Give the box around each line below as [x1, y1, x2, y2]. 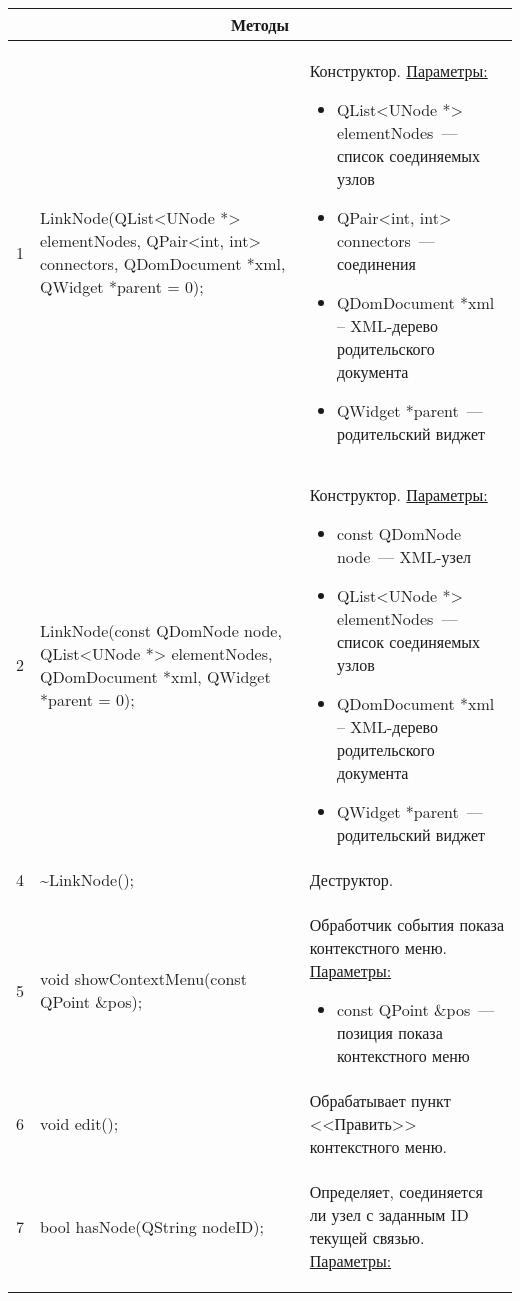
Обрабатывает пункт [309, 1089, 451, 1112]
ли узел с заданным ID [309, 1203, 469, 1226]
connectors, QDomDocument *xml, [40, 252, 286, 275]
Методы [231, 13, 289, 36]
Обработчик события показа [309, 913, 504, 936]
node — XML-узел [336, 545, 471, 568]
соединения [336, 252, 416, 275]
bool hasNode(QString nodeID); [40, 1214, 264, 1238]
